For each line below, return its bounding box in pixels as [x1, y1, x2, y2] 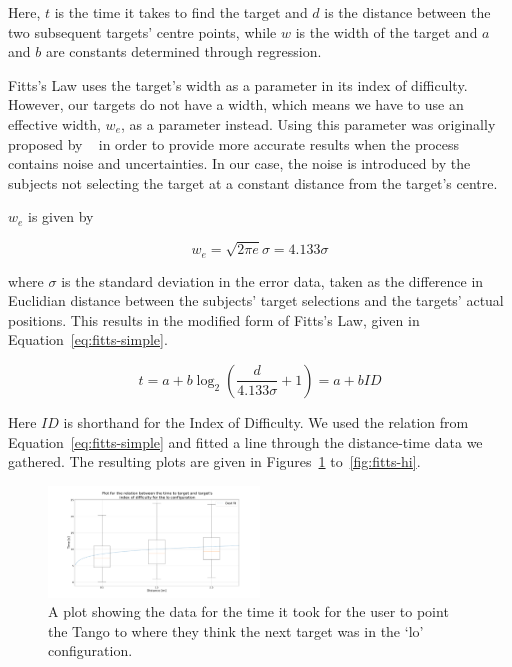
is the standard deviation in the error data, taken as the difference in [61, 270, 484, 291]
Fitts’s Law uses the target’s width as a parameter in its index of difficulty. [8, 74, 468, 95]
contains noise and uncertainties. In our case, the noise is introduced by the [8, 153, 471, 174]
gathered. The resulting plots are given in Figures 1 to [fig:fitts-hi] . [8, 451, 421, 472]
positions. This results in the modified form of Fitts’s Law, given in [8, 309, 420, 330]
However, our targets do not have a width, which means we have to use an [8, 94, 464, 115]
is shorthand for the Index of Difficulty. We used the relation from [63, 411, 469, 432]
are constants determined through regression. [45, 41, 322, 62]
